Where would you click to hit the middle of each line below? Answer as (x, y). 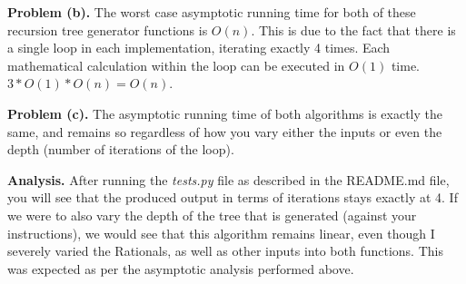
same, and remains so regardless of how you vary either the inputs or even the (225, 131)
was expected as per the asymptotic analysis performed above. (181, 268)
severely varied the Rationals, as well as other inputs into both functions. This (225, 251)
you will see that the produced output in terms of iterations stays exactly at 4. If (233, 197)
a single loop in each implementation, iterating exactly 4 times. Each (199, 48)
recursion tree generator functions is (108, 29)
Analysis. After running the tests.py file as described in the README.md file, (228, 179)
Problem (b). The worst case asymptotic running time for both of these (212, 12)
